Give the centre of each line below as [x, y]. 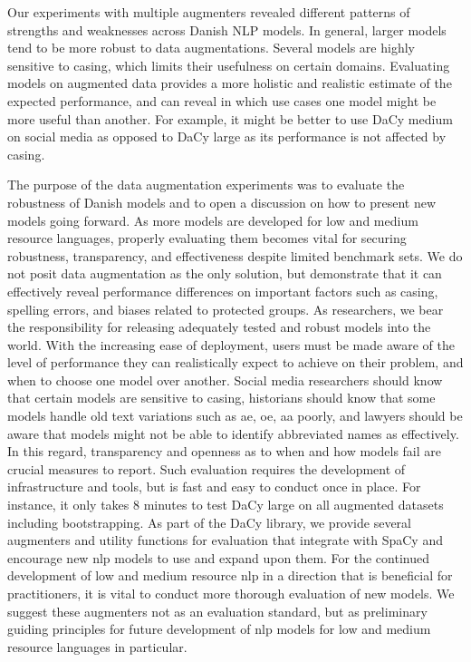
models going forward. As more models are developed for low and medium [213, 220]
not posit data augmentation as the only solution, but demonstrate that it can [225, 273]
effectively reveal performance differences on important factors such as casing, [223, 291]
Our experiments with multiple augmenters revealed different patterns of [209, 12]
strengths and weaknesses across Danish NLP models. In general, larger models [227, 29]
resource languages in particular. [97, 646]
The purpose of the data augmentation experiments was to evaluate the [206, 185]
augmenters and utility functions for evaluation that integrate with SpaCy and [225, 540]
